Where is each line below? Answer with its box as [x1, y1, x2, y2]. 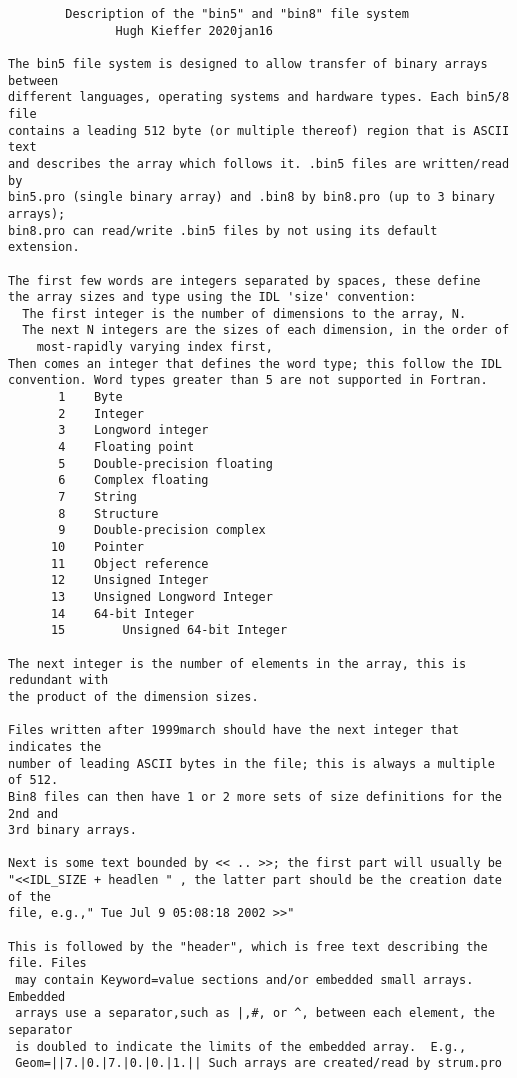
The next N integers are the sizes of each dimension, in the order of [22, 323, 510, 338]
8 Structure [58, 506, 159, 521]
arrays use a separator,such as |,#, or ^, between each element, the [15, 1006, 495, 1021]
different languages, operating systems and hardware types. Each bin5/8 [8, 90, 510, 105]
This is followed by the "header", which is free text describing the [8, 939, 488, 954]
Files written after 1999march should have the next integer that [8, 723, 460, 738]
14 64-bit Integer [50, 606, 195, 621]
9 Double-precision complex [58, 523, 266, 538]
